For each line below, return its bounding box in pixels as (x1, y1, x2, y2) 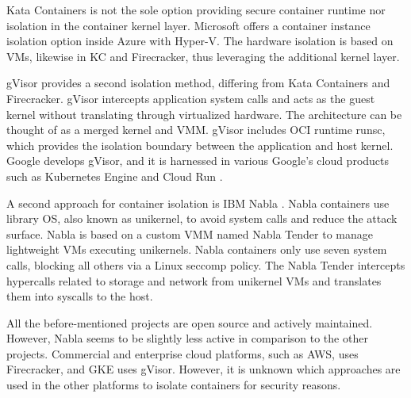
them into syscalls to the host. (6, 288, 153, 304)
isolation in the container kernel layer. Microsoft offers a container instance (6, 17, 371, 33)
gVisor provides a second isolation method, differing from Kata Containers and (6, 75, 390, 91)
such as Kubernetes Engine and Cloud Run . (6, 167, 223, 184)
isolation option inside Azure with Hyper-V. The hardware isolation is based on (6, 33, 394, 49)
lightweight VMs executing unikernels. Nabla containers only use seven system (6, 241, 387, 258)
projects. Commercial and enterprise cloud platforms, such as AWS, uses (6, 345, 359, 362)
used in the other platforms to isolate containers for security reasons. (6, 377, 341, 393)
